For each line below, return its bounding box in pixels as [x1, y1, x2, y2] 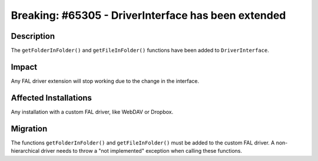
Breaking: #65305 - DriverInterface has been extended [11, 9, 286, 22]
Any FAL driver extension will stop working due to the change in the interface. [11, 77, 200, 85]
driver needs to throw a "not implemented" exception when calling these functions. [40, 147, 243, 155]
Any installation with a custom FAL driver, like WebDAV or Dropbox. [11, 108, 174, 115]
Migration [11, 123, 48, 133]
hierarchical [11, 147, 40, 155]
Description [11, 31, 55, 41]
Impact [11, 62, 38, 72]
